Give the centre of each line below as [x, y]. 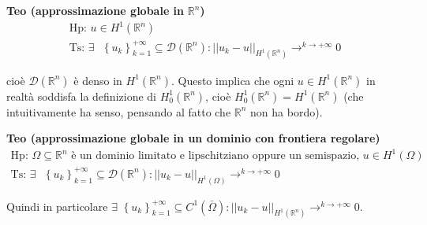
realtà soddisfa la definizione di [81, 96]
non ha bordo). [287, 111]
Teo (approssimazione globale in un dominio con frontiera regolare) [193, 138]
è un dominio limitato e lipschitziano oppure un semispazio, [215, 156]
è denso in [98, 80]
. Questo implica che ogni [232, 80]
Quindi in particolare [57, 206]
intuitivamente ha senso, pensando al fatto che [119, 111]
